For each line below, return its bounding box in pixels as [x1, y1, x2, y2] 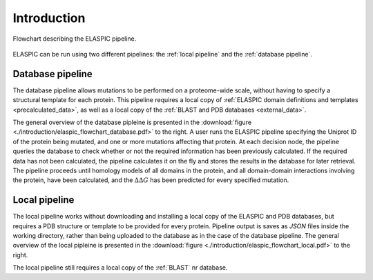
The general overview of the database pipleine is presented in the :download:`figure [12, 118, 252, 127]
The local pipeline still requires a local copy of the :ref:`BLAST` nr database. [12, 263, 228, 272]
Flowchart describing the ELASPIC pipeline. [12, 34, 137, 43]
